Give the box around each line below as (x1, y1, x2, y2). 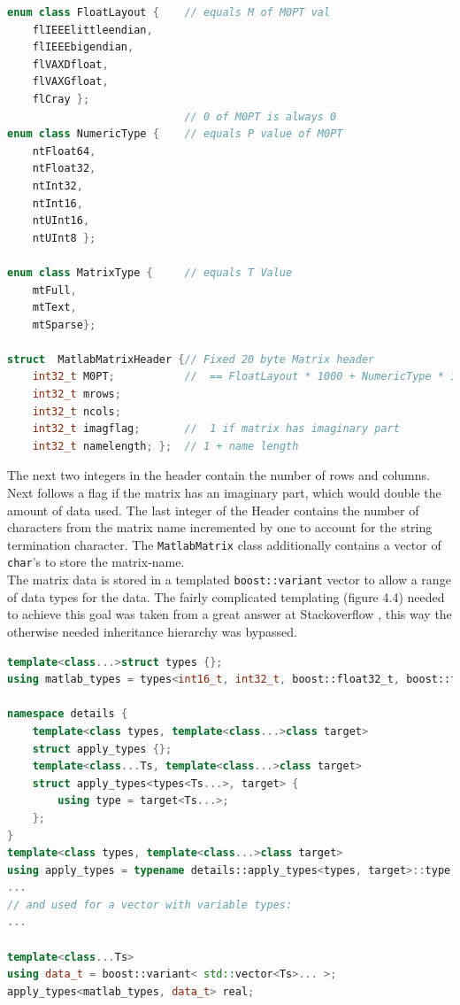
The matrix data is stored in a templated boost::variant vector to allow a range (7, 570, 451, 589)
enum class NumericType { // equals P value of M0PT (7, 128, 343, 141)
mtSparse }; (32, 318, 96, 331)
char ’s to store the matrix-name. (7, 553, 185, 571)
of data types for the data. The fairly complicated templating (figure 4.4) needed (7, 587, 445, 606)
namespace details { (7, 707, 128, 721)
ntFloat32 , (32, 162, 96, 175)
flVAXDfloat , (32, 58, 109, 71)
